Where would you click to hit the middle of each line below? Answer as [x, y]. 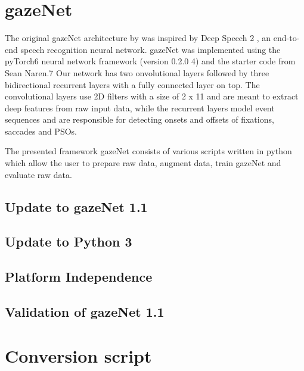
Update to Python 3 [69, 241]
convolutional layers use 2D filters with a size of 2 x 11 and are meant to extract [152, 96]
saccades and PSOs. [41, 131]
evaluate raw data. [38, 174]
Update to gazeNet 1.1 [76, 206]
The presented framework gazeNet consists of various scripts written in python [148, 151]
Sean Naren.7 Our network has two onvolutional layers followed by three [137, 72]
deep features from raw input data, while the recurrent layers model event [140, 107]
